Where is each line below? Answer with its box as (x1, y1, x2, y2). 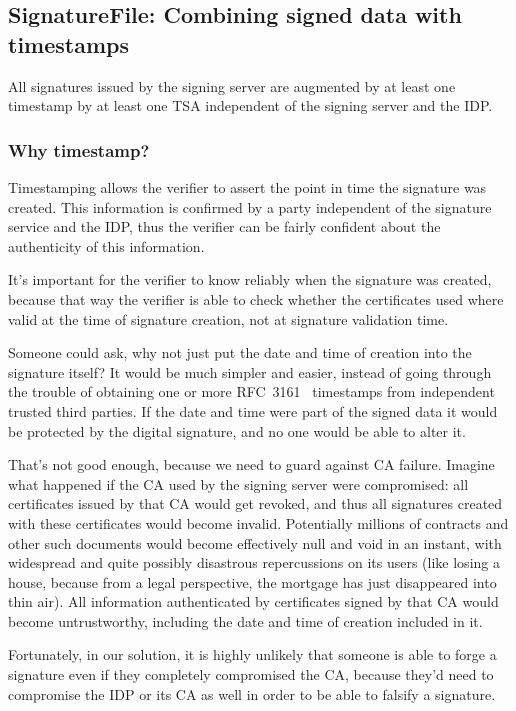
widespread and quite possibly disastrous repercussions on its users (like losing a (8, 552, 500, 573)
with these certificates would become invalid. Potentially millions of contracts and (8, 512, 509, 533)
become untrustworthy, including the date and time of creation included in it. (8, 610, 483, 631)
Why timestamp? (8, 137, 150, 162)
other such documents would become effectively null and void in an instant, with (8, 532, 502, 553)
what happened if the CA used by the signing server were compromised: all (8, 473, 469, 494)
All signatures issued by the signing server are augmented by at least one (8, 75, 456, 96)
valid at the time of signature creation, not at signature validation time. (8, 308, 449, 329)
